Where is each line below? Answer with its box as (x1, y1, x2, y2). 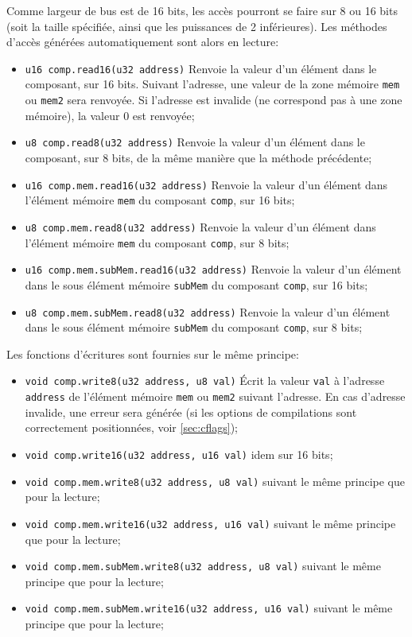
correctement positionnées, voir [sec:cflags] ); (25, 419, 238, 436)
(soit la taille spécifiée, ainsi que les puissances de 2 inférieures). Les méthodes (6, 17, 387, 34)
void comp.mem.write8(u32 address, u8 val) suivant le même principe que (25, 472, 405, 489)
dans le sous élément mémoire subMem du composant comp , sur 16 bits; (25, 276, 368, 293)
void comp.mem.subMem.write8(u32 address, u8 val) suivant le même (25, 557, 381, 574)
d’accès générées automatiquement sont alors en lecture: (6, 33, 279, 50)
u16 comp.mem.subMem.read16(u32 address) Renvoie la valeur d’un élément (25, 261, 402, 278)
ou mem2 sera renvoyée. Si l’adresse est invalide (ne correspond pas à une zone (25, 91, 402, 108)
